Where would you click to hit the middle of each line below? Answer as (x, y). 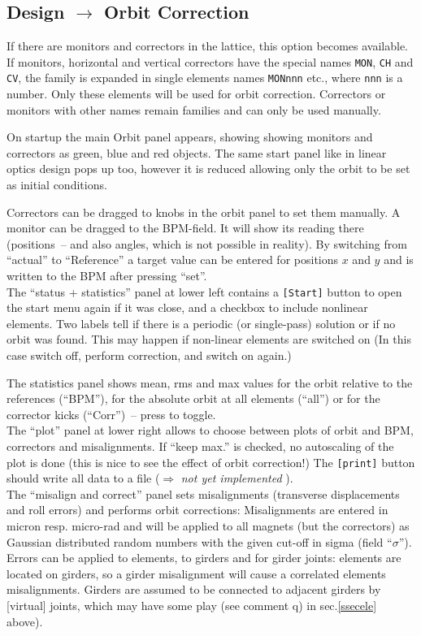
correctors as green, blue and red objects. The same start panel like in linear (197, 152)
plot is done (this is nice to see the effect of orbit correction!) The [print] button (211, 462)
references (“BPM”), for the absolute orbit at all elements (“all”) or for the (193, 398)
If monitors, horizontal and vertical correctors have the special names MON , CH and (210, 61)
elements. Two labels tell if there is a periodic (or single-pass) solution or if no (201, 323)
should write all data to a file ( (83, 478)
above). (25, 621)
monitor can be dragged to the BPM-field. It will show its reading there (185, 228)
